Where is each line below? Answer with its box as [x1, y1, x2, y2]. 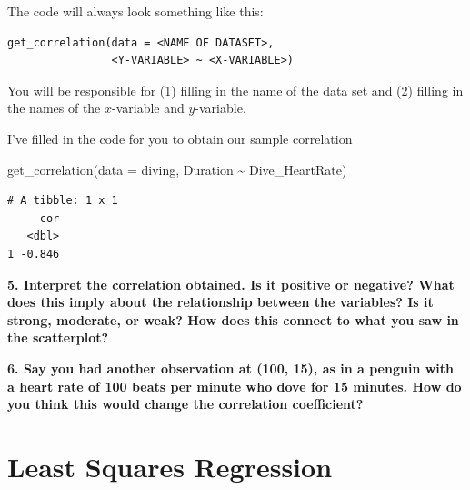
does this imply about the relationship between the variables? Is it [7, 292, 434, 311]
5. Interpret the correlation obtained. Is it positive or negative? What [7, 274, 455, 293]
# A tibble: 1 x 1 [7, 194, 118, 208]
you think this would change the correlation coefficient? [7, 394, 364, 413]
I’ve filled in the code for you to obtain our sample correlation [7, 128, 353, 148]
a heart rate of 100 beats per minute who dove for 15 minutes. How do [7, 376, 462, 395]
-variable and [112, 98, 185, 117]
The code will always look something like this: [7, 2, 264, 20]
